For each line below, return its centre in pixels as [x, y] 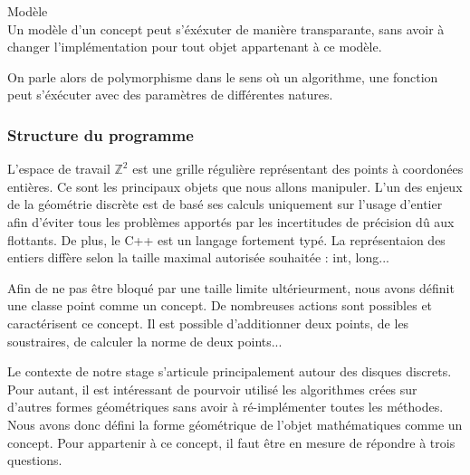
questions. [35, 460]
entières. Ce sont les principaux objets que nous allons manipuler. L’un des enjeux [235, 186]
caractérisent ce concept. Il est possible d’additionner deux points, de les [208, 323]
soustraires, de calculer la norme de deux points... [145, 341]
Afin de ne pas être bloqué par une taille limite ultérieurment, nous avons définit [231, 287]
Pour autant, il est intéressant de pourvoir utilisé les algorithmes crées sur [212, 389]
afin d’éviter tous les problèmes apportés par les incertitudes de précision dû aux [231, 221]
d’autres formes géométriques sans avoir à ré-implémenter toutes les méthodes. [225, 407]
